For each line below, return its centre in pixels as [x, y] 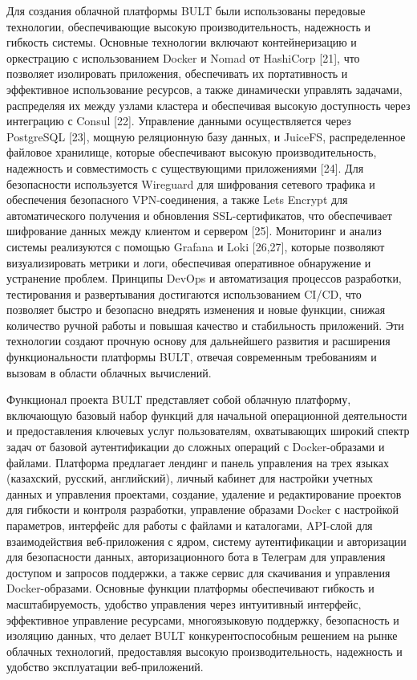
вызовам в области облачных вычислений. [109, 372]
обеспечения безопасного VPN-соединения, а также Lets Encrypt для [177, 200]
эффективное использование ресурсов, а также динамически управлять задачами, [204, 89]
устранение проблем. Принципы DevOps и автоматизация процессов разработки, [204, 278]
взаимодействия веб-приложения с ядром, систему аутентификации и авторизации [206, 541]
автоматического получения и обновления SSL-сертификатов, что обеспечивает [199, 215]
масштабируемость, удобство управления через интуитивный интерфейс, [184, 603]
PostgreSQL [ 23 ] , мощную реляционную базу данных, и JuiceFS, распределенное [206, 136]
